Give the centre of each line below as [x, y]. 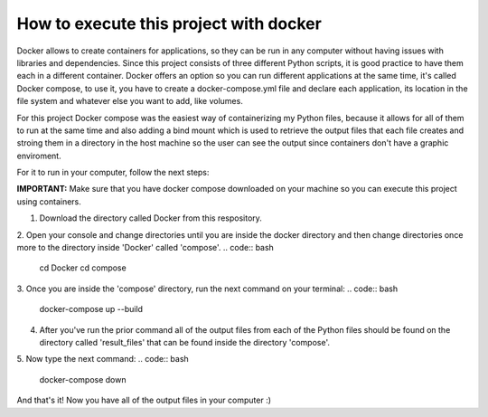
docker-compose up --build [91, 309]
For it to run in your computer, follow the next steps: [113, 173]
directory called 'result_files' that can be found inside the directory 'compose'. [184, 342]
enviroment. [39, 156]
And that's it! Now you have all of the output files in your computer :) [144, 400]
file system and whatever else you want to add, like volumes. [130, 101]
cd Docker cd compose [83, 268]
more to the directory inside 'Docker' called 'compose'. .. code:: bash [145, 248]
